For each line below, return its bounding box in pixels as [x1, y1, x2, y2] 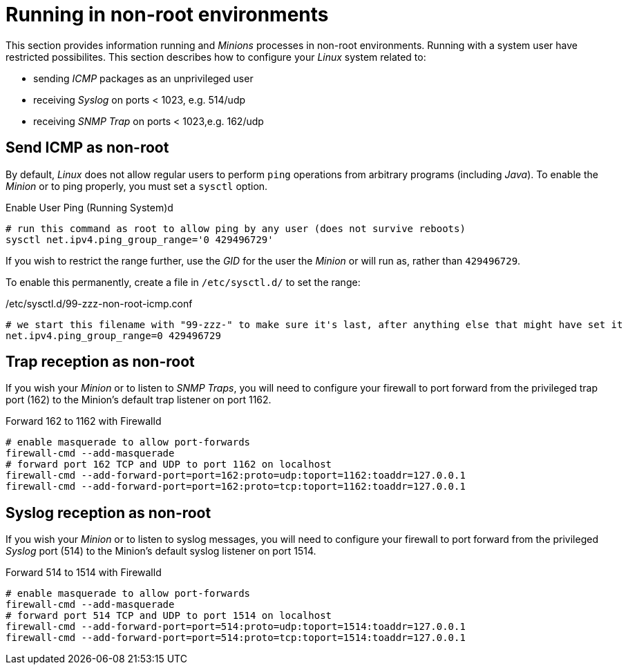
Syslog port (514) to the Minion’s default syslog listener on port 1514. [6, 545, 316, 557]
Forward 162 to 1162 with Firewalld [6, 415, 162, 428]
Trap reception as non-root [6, 353, 195, 371]
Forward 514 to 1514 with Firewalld [6, 566, 162, 579]
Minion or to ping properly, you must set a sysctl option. [6, 180, 268, 192]
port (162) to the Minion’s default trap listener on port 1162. [6, 394, 272, 406]
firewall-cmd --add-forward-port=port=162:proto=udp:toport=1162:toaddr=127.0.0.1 [6, 470, 466, 481]
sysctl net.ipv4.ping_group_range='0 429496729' [6, 233, 274, 245]
